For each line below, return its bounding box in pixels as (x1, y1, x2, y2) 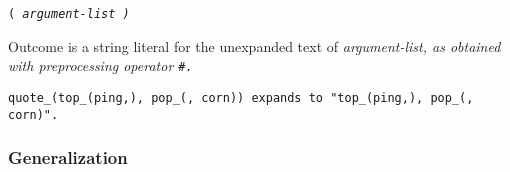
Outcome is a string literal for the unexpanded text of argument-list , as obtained (8, 35, 501, 56)
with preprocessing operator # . (8, 55, 193, 76)
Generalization (8, 145, 128, 170)
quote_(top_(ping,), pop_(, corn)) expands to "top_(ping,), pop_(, (8, 90, 474, 105)
